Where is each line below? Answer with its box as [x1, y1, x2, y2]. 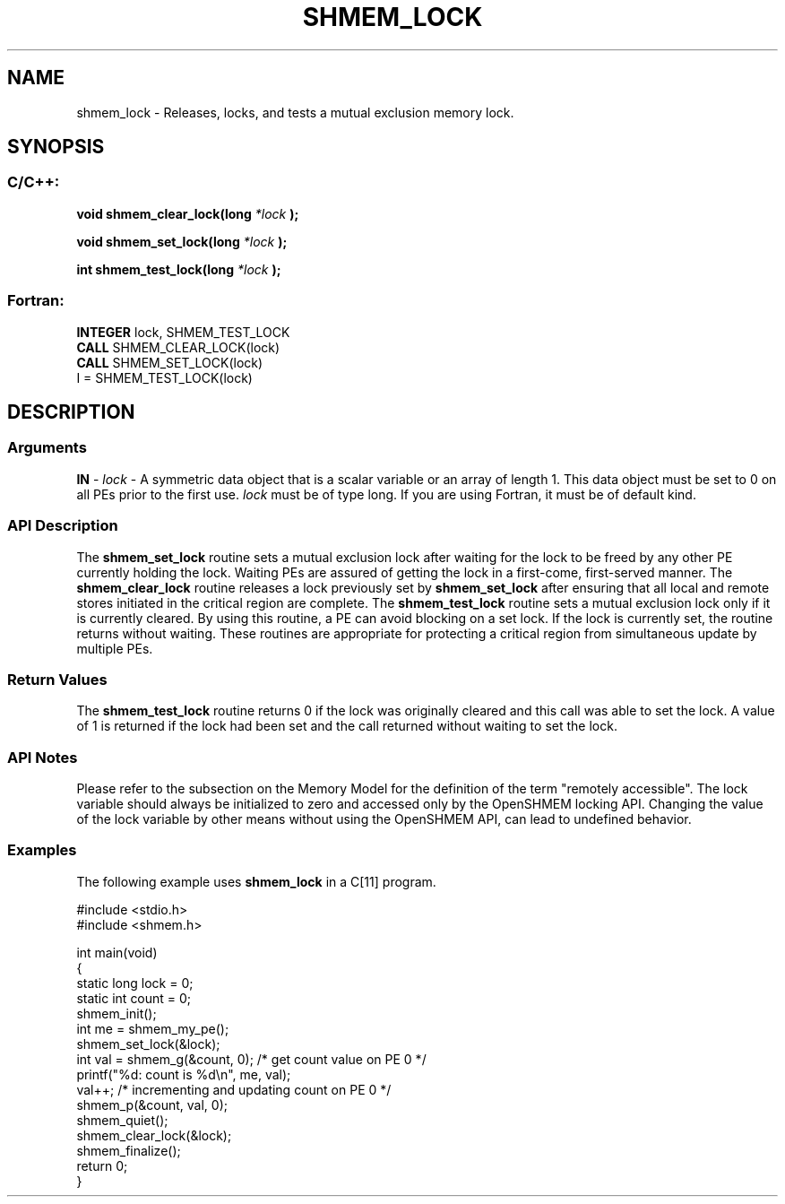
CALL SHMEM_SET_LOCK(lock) [76, 354, 263, 370]
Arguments [7, 438, 87, 457]
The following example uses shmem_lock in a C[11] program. [76, 873, 436, 889]
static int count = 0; [76, 990, 192, 1006]
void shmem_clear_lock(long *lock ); [76, 205, 299, 221]
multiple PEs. [76, 640, 153, 656]
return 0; [76, 1157, 128, 1174]
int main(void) [76, 944, 158, 960]
